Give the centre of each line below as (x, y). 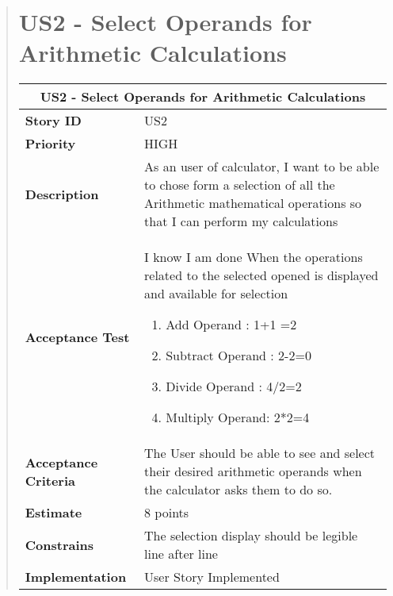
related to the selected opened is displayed (261, 275)
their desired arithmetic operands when (253, 471)
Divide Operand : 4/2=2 (234, 386)
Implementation (76, 577)
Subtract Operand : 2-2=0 (238, 356)
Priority (50, 144)
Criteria (50, 480)
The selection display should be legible (251, 536)
